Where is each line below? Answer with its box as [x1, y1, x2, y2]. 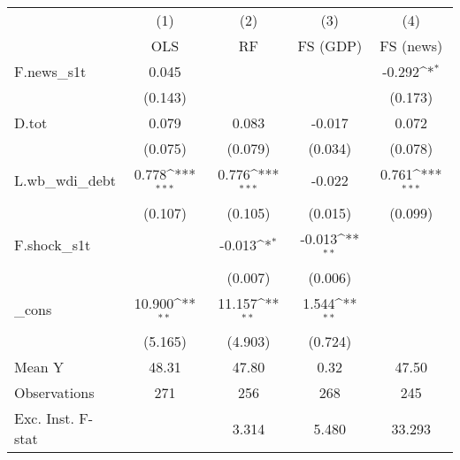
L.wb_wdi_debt [14, 170, 116, 191]
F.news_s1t [14, 61, 87, 81]
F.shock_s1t [14, 234, 91, 256]
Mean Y [14, 356, 65, 378]
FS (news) [379, 35, 443, 56]
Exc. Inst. [14, 408, 74, 429]
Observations [14, 382, 95, 403]
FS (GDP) [297, 35, 363, 56]
